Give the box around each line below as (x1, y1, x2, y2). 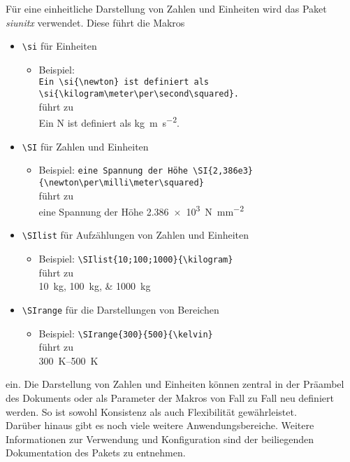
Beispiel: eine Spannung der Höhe (38, 162, 188, 177)
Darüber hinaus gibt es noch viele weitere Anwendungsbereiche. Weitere (6, 418, 314, 433)
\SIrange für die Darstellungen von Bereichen (22, 302, 219, 316)
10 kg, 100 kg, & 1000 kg (38, 279, 151, 293)
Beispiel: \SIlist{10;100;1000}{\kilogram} (38, 251, 233, 266)
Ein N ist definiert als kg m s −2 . (38, 113, 180, 129)
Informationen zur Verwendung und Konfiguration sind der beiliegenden (6, 431, 314, 446)
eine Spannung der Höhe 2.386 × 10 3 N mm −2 (38, 202, 245, 218)
